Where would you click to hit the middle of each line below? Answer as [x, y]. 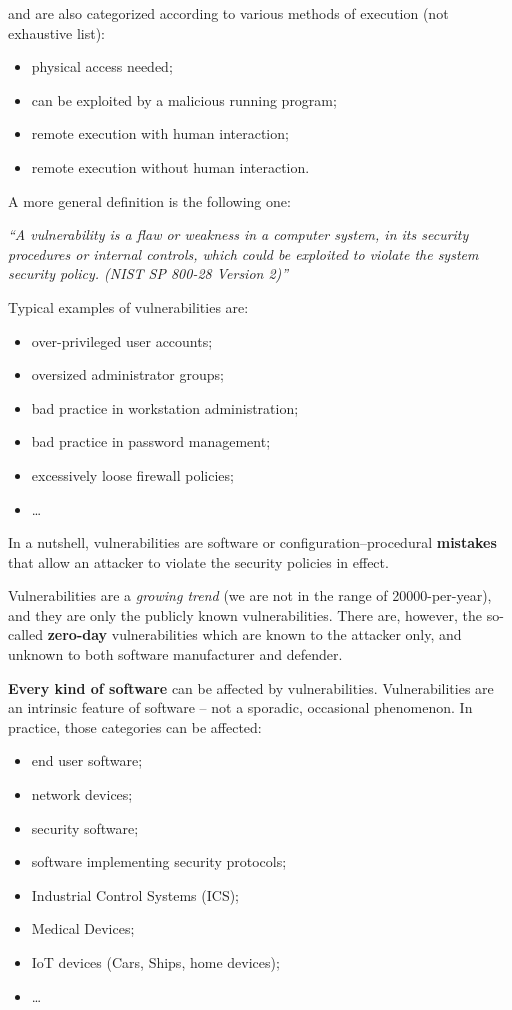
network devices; [82, 794]
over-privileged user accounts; [122, 340]
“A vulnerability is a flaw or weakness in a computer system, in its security [238, 234]
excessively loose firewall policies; [132, 474]
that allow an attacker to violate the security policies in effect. [198, 561]
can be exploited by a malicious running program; [184, 99]
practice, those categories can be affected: [135, 726]
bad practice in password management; [151, 441]
